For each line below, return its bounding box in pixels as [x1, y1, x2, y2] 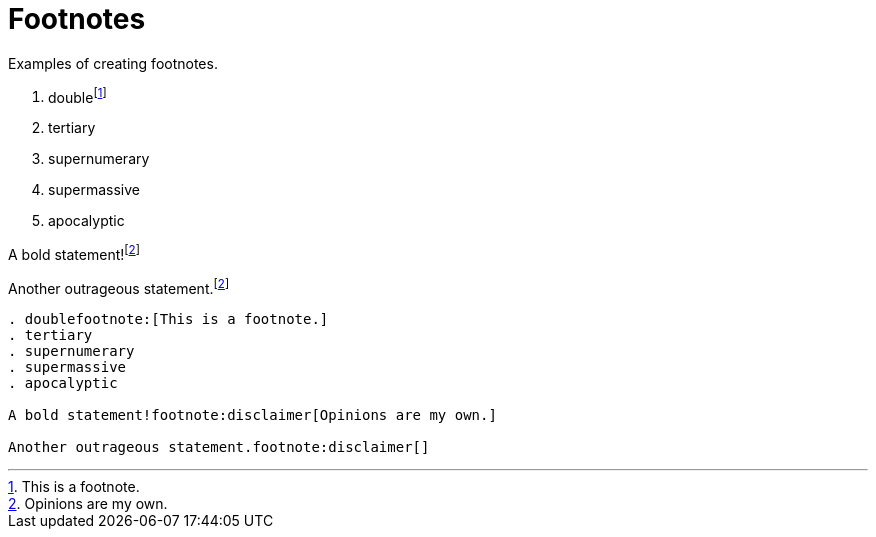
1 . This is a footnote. [8, 477, 140, 495]
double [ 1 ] [48, 85, 107, 106]
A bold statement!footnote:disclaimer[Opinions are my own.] [8, 406, 497, 423]
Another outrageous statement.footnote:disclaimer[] [8, 438, 430, 455]
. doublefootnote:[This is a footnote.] [8, 310, 329, 327]
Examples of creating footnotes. [8, 54, 218, 72]
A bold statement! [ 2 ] [8, 243, 140, 264]
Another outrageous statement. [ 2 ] [8, 277, 230, 297]
